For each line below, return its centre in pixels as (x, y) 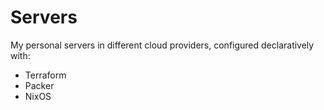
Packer (39, 85)
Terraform (45, 75)
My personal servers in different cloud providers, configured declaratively (162, 45)
